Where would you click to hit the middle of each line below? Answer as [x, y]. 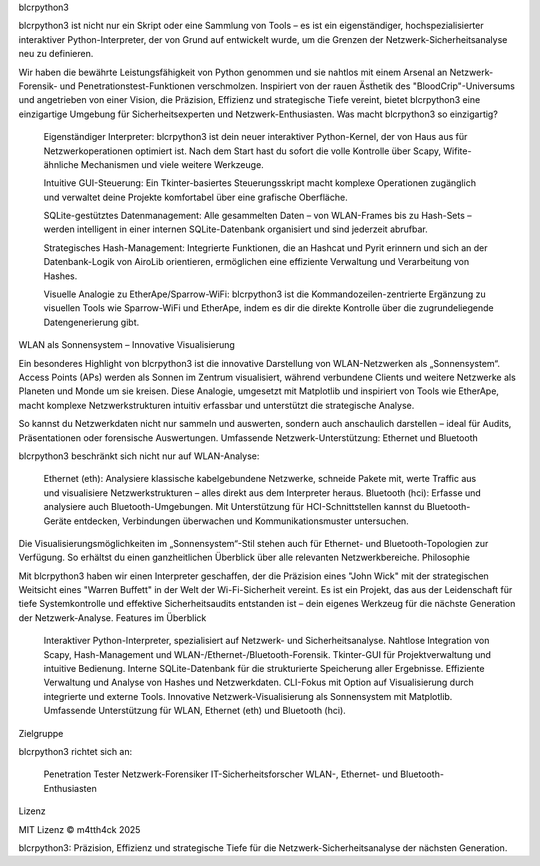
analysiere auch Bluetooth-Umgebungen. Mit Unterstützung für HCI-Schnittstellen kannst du [234, 507]
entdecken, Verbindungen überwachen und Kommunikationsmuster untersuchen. [241, 521]
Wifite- [457, 151]
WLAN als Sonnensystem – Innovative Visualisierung [126, 345]
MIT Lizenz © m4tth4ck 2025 [79, 829]
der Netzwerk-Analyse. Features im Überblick [112, 617]
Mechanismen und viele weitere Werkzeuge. [172, 164]
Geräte [57, 521]
